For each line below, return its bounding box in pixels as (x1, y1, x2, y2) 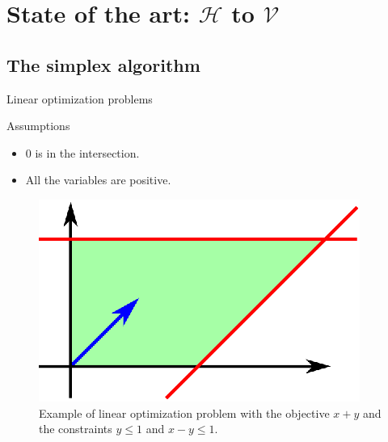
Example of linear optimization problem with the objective (39, 404, 330, 421)
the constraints (39, 420, 112, 437)
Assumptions (6, 117, 70, 134)
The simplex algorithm (6, 52, 200, 77)
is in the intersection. (35, 144, 140, 161)
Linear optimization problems (6, 90, 153, 107)
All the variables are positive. (25, 171, 171, 188)
